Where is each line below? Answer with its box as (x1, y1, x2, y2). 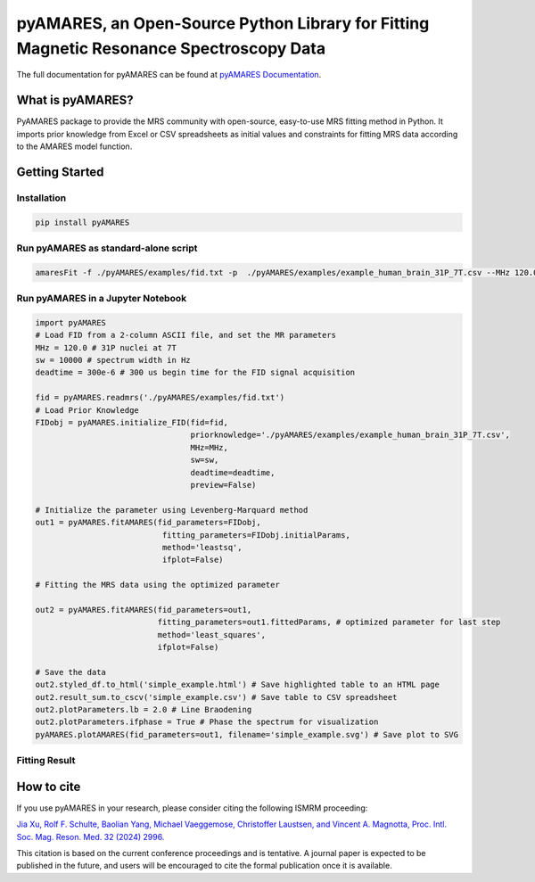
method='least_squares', (157, 630, 267, 639)
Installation (16, 192, 67, 204)
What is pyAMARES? (16, 93, 134, 108)
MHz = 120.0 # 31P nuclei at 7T (35, 342, 177, 352)
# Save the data (35, 667, 107, 677)
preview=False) (190, 480, 257, 490)
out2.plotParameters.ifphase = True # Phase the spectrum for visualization (35, 717, 379, 727)
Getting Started (16, 164, 104, 179)
